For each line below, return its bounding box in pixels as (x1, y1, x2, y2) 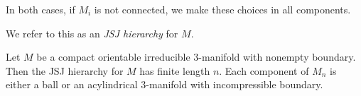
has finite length (139, 63, 210, 78)
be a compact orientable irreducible (36, 49, 190, 64)
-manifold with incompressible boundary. (146, 77, 323, 92)
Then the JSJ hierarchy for (6, 63, 124, 78)
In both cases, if (6, 2, 75, 16)
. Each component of (219, 63, 309, 78)
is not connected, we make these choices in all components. (94, 2, 351, 16)
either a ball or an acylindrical (6, 77, 138, 92)
